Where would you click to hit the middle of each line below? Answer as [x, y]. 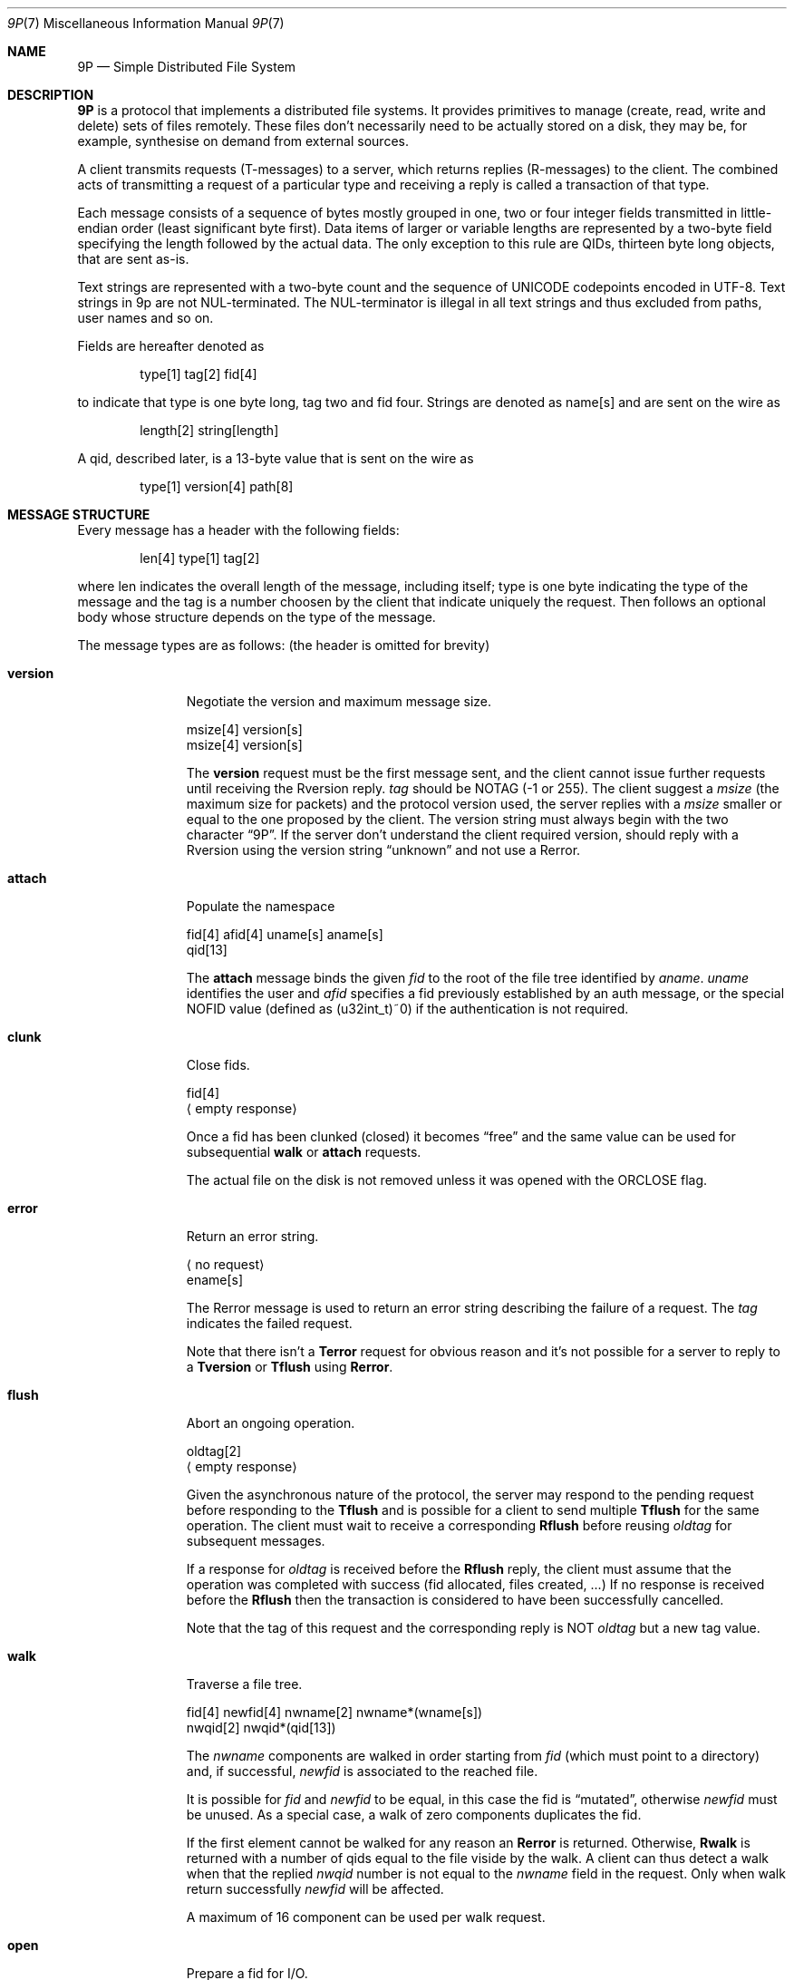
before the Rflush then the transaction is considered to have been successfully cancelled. [455, 1600]
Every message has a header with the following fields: [238, 530]
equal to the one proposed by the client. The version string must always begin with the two [457, 819]
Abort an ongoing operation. [271, 1423]
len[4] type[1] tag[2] [200, 558]
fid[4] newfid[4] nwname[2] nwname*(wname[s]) [334, 1712]
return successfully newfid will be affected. [315, 1889]
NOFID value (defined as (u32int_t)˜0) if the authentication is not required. [407, 1009]
